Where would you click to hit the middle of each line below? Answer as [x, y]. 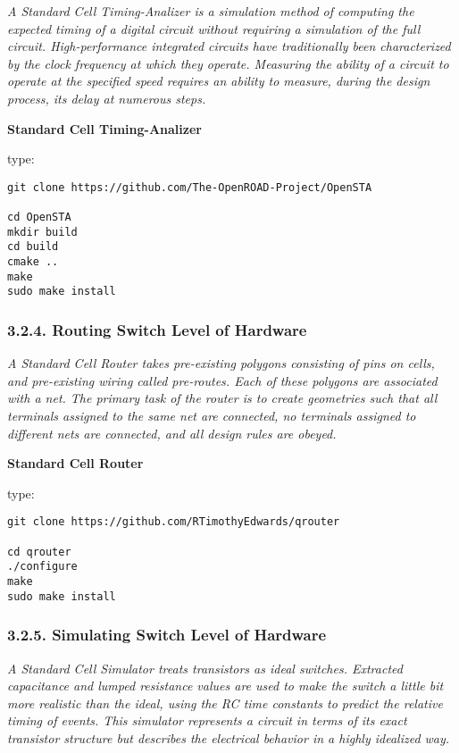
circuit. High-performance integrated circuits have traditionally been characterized [229, 46]
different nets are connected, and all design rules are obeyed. [172, 433]
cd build [33, 247]
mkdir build [42, 232]
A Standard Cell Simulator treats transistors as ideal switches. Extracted [205, 668]
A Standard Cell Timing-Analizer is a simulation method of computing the [211, 11]
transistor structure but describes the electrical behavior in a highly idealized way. [229, 737]
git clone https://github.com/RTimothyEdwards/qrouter [174, 522]
